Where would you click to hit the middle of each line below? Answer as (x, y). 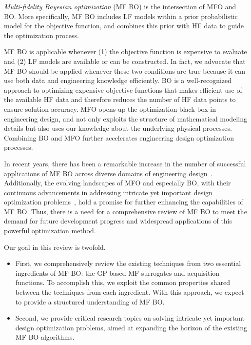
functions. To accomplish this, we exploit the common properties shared (123, 282)
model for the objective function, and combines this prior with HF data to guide (124, 26)
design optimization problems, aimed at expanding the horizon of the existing (131, 327)
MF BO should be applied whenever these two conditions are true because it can (125, 71)
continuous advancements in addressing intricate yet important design (108, 192)
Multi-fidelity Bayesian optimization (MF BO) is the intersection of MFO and (120, 6)
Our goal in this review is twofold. (55, 247)
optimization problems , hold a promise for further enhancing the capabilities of (124, 202)
